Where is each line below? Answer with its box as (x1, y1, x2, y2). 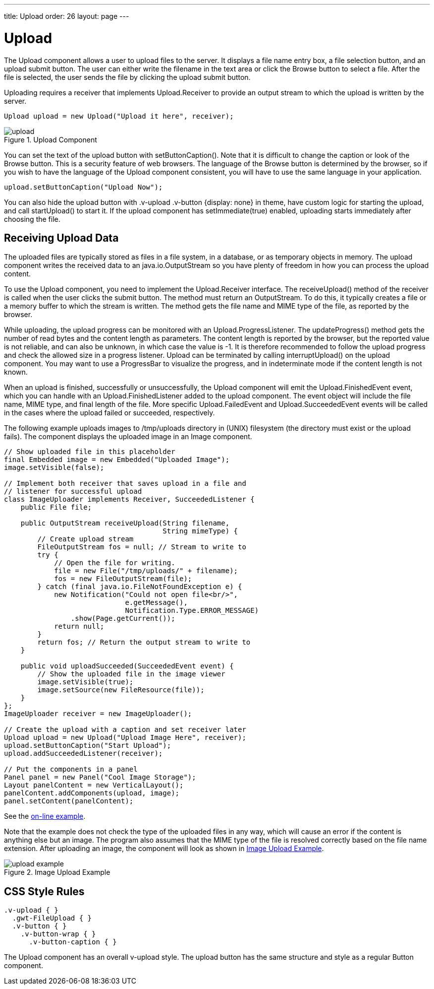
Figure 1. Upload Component (4, 135, 97, 144)
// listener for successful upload (4, 487, 142, 496)
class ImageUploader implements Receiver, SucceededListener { (4, 495, 255, 504)
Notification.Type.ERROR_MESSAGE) (125, 606, 259, 615)
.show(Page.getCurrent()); (70, 614, 175, 623)
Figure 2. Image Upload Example (4, 868, 110, 877)
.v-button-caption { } (29, 938, 117, 946)
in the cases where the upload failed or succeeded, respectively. (4, 408, 215, 417)
